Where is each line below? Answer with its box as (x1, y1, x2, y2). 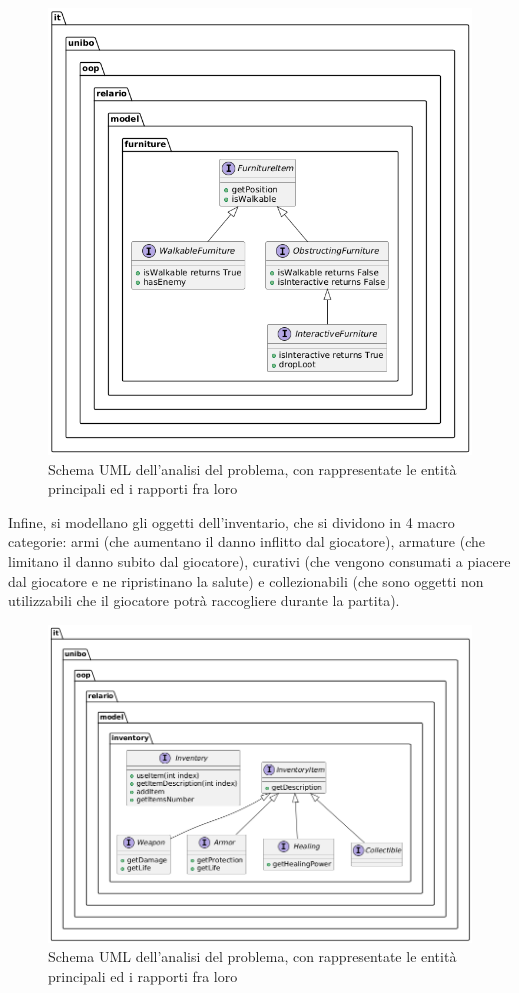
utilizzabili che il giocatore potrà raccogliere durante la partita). (8, 590, 400, 611)
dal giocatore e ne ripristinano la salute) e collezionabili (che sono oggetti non (8, 570, 484, 591)
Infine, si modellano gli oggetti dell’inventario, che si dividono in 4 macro (8, 511, 455, 532)
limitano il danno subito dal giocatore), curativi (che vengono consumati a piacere (8, 550, 511, 571)
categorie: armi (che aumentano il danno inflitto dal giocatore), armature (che (8, 531, 485, 552)
